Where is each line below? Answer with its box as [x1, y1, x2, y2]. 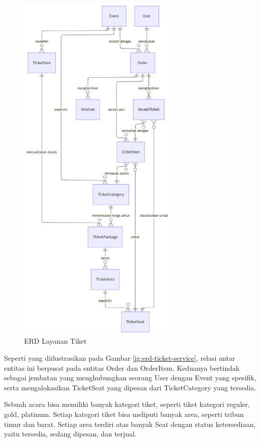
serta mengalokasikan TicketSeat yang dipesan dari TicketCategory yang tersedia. [4, 382, 256, 392]
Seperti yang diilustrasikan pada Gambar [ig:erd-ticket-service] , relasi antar [4, 353, 235, 363]
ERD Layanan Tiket [24, 336, 87, 346]
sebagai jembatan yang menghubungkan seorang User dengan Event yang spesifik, [4, 372, 256, 383]
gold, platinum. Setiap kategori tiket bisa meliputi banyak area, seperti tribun [4, 408, 244, 419]
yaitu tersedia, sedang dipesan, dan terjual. [4, 428, 137, 439]
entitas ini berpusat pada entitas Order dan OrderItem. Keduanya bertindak [4, 362, 240, 373]
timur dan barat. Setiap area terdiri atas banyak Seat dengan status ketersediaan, [4, 418, 256, 429]
